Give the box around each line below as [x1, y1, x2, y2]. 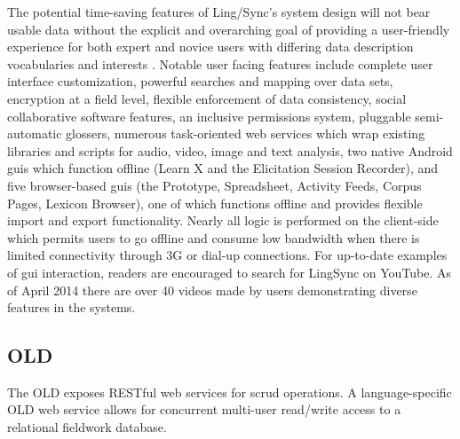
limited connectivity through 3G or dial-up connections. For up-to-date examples [7, 246, 448, 264]
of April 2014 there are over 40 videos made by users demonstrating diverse [7, 280, 417, 299]
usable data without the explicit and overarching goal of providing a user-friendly [7, 20, 450, 38]
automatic [7, 124, 62, 143]
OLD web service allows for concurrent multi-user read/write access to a [7, 400, 401, 419]
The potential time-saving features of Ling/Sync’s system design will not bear [7, 3, 431, 20]
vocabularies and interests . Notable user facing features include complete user [7, 54, 433, 73]
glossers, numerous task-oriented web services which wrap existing [66, 124, 425, 143]
